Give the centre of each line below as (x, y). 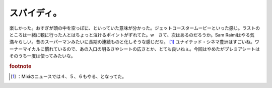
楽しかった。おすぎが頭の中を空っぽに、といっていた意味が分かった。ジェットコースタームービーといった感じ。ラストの (135, 28)
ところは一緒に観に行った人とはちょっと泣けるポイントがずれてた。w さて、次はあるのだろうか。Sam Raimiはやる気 (132, 34)
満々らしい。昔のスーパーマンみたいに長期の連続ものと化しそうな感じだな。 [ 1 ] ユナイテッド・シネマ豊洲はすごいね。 (132, 42)
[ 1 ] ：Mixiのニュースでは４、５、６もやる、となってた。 (69, 76)
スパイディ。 (36, 13)
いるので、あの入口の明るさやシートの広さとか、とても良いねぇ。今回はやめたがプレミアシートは (159, 49)
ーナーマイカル (25, 49)
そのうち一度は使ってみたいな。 (42, 56)
